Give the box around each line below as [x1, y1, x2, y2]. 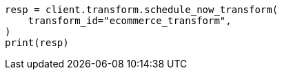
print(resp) [5, 37, 69, 48]
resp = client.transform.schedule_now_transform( [5, 4, 279, 15]
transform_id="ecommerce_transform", [28, 15, 232, 26]
